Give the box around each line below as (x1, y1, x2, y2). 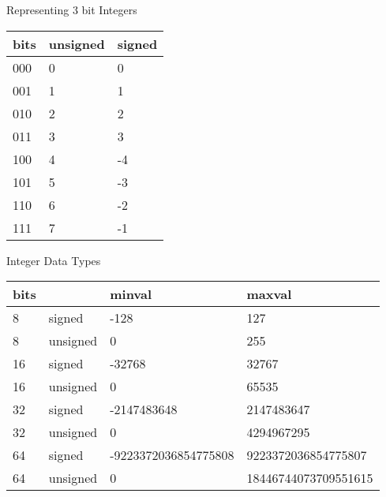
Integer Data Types (6, 252, 101, 268)
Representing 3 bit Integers (6, 2, 137, 17)
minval (110, 285, 152, 304)
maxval (246, 285, 292, 304)
